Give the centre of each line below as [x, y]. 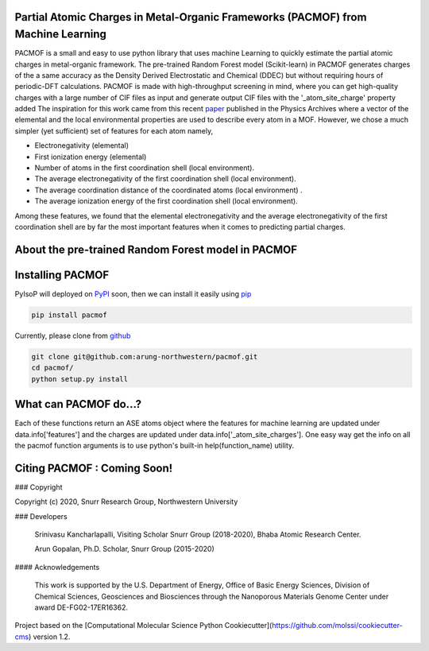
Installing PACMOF [62, 275]
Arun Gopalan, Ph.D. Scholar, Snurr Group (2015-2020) [124, 549]
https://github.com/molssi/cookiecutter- [337, 626]
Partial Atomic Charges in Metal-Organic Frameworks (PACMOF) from [191, 17]
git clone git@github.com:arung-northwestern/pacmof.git [145, 356]
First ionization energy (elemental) [91, 157]
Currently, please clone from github [73, 335]
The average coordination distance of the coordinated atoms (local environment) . [168, 190]
